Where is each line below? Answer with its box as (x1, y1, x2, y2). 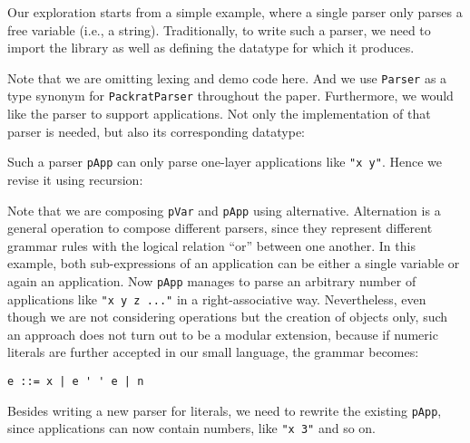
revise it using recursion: (7, 169, 143, 188)
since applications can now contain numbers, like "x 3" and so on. (7, 419, 376, 438)
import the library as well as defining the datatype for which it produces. (7, 38, 415, 57)
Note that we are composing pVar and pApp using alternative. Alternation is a (7, 200, 441, 219)
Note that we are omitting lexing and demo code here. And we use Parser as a (7, 68, 447, 87)
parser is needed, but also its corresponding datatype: (7, 121, 306, 140)
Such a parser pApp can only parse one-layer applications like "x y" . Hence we (7, 152, 442, 171)
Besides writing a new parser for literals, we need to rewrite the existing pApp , (7, 400, 442, 419)
